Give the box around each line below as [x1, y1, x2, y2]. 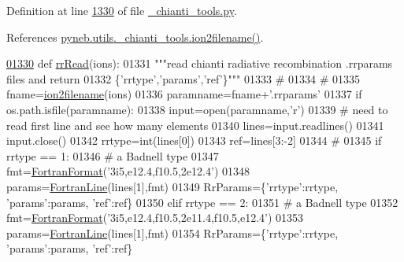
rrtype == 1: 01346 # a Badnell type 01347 [6, 147, 219, 164]
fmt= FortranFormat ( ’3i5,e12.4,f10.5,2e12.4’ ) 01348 [6, 163, 250, 179]
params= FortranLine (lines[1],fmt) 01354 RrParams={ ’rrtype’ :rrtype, [6, 224, 339, 241]
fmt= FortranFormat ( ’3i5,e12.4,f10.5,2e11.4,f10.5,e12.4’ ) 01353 [6, 209, 304, 226]
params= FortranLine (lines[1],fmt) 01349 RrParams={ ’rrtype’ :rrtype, [6, 178, 339, 194]
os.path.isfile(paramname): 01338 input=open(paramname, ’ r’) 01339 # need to [6, 101, 388, 117]
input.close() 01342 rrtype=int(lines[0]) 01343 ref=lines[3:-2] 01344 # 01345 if [6, 132, 382, 149]
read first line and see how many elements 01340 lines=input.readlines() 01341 [6, 116, 384, 133]
